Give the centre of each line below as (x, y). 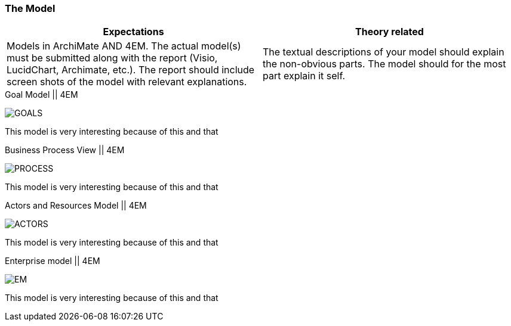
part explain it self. (304, 76)
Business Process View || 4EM (65, 150)
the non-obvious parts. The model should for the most (384, 64)
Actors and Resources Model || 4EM (76, 206)
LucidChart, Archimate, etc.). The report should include (131, 70)
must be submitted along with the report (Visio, (112, 58)
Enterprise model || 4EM (53, 261)
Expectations (133, 32)
